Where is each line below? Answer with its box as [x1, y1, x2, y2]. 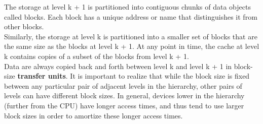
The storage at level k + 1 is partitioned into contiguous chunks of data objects [4, 2, 251, 12]
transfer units [17, 71, 66, 81]
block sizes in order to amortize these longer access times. [4, 110, 183, 120]
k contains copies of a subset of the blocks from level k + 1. [4, 50, 189, 61]
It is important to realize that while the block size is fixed [70, 71, 250, 81]
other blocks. [4, 21, 44, 32]
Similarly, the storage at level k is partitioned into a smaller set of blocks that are [4, 31, 257, 41]
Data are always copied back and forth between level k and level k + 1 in [4, 60, 232, 71]
